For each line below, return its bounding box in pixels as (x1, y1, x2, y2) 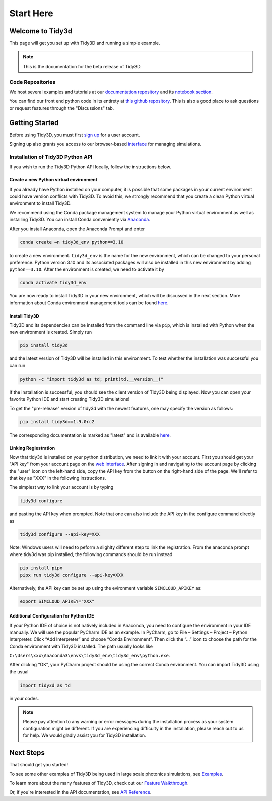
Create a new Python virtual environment (9, 177, 98, 183)
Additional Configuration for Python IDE (9, 613, 94, 619)
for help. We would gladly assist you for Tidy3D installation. (23, 732, 146, 738)
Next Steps (9, 749, 45, 757)
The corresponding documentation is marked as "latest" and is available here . (9, 432, 171, 438)
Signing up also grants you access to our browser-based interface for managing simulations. (9, 141, 201, 147)
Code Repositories (9, 78, 56, 85)
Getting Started (9, 118, 59, 127)
